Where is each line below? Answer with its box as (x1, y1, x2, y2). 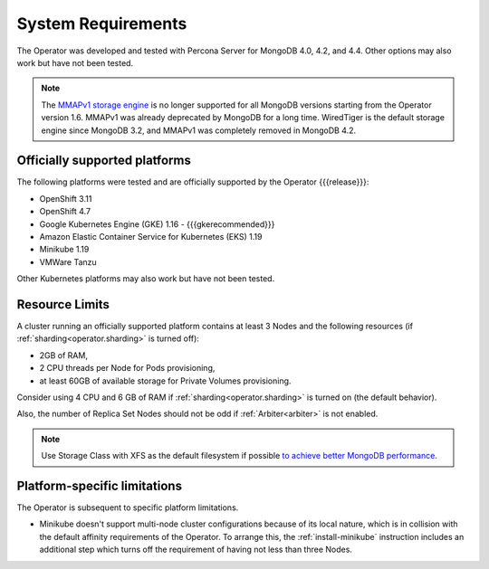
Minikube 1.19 (39, 244, 90, 255)
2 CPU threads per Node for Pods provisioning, (39, 363, 216, 374)
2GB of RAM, (39, 349, 88, 361)
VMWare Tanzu (39, 256, 97, 267)
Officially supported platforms (16, 153, 192, 168)
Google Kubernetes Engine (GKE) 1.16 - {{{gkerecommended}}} (39, 218, 275, 230)
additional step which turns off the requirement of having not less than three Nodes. (39, 544, 353, 555)
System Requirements (16, 14, 187, 33)
